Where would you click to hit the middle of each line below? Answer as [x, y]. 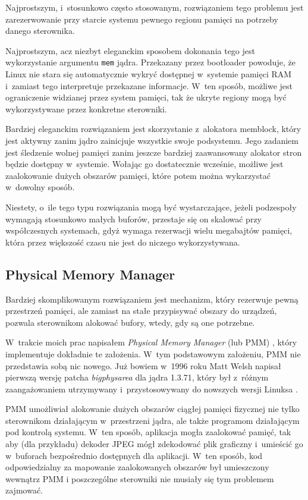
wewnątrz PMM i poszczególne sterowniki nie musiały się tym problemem [140, 478]
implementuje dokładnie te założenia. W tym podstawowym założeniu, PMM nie [153, 353]
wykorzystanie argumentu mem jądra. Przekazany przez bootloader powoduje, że [150, 62]
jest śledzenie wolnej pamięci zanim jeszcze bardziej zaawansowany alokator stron [154, 152]
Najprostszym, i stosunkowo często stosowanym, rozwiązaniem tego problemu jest [155, 7]
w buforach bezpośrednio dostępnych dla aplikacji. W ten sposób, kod [134, 455]
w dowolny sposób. [40, 187]
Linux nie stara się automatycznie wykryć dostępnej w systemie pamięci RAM [149, 74]
